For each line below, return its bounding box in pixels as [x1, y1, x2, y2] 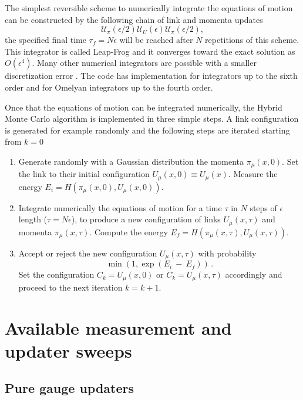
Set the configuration [18, 268, 95, 281]
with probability [198, 246, 257, 259]
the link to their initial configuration [18, 168, 150, 180]
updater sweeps [5, 338, 132, 362]
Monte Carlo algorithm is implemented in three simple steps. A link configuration [5, 112, 299, 125]
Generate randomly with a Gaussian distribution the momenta [18, 155, 244, 167]
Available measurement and [5, 315, 232, 339]
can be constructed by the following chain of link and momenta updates [5, 13, 263, 25]
